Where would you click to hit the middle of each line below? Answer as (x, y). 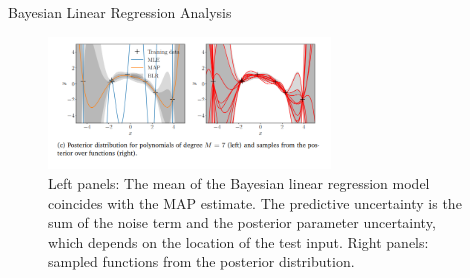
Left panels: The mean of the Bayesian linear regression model (239, 182)
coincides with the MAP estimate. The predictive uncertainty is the (255, 202)
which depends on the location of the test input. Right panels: (238, 241)
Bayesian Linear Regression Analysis (120, 12)
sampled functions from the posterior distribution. (201, 261)
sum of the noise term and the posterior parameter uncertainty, (242, 222)
